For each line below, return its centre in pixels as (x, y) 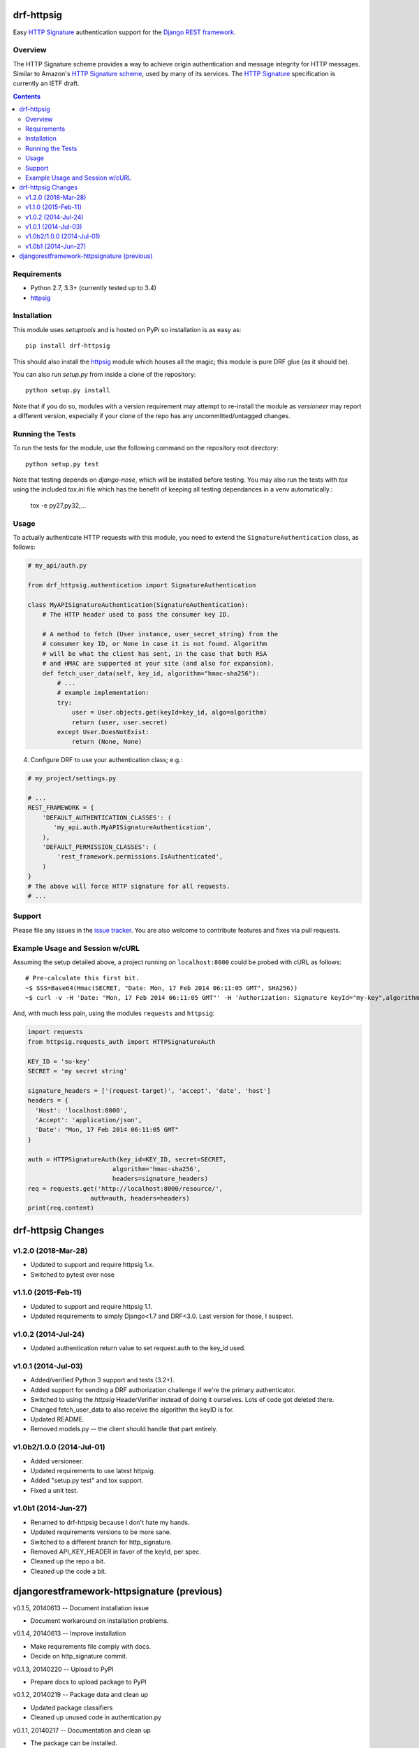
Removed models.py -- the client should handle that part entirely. (124, 1429)
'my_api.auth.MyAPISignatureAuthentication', (133, 828)
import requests (56, 1032)
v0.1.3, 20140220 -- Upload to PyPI (64, 1669)
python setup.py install (68, 391)
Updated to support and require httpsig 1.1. (91, 1306)
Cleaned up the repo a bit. (68, 1561)
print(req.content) (61, 1208)
